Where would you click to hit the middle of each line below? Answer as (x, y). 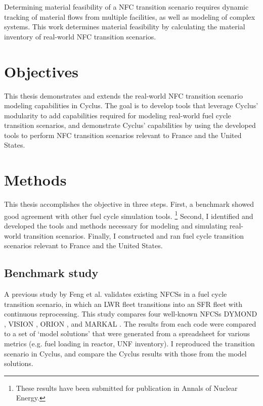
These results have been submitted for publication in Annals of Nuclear (127, 388)
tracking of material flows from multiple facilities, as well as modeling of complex (130, 16)
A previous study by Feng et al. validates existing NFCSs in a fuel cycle (116, 294)
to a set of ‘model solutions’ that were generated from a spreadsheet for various (127, 333)
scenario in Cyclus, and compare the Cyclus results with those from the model (125, 353)
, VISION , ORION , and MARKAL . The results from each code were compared (130, 323)
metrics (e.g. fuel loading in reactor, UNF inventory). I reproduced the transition (129, 343)
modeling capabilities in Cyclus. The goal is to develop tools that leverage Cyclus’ (131, 105)
